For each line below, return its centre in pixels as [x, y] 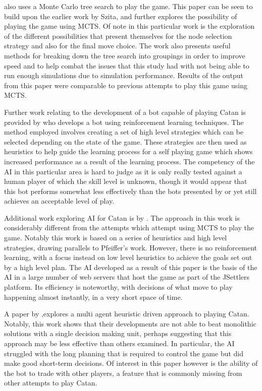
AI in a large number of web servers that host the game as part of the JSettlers [127, 277]
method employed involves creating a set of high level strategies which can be [124, 132]
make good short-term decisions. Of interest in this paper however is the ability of [131, 363]
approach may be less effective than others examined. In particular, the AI [119, 343]
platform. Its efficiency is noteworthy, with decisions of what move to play [118, 287]
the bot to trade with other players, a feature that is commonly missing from [123, 373]
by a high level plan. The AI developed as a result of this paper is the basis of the [131, 267]
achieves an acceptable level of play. [59, 201]
